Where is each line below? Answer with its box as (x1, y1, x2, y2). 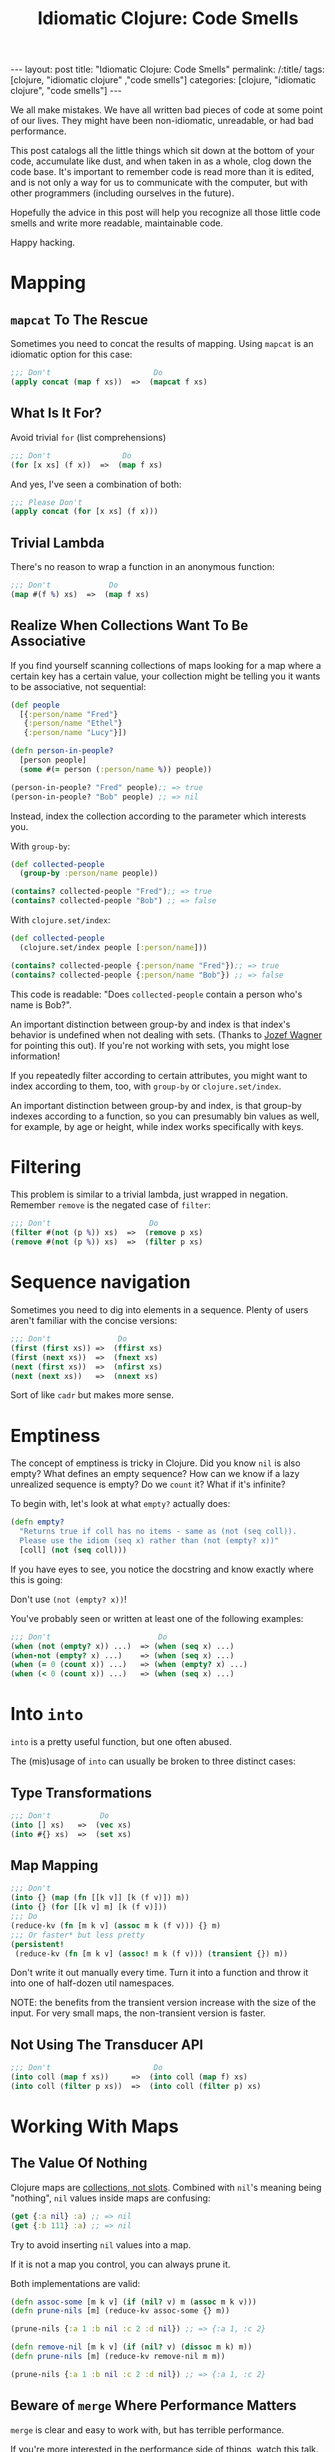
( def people (10, 700, 60, 710)
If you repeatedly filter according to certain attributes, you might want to (10, 1069, 308, 1081)
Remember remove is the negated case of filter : (10, 1199, 212, 1211)
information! (10, 1050, 61, 1062)
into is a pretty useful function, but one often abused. (10, 1736, 232, 1748)
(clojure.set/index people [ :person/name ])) (19, 942, 208, 952)
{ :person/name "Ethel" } (23, 718, 123, 729)
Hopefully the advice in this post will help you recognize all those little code (10, 207, 321, 219)
